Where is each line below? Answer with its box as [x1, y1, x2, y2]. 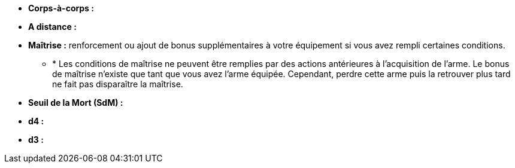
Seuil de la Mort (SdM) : [28, 97, 123, 108]
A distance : [28, 22, 77, 32]
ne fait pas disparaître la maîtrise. [52, 79, 183, 89]
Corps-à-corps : [28, 3, 94, 13]
